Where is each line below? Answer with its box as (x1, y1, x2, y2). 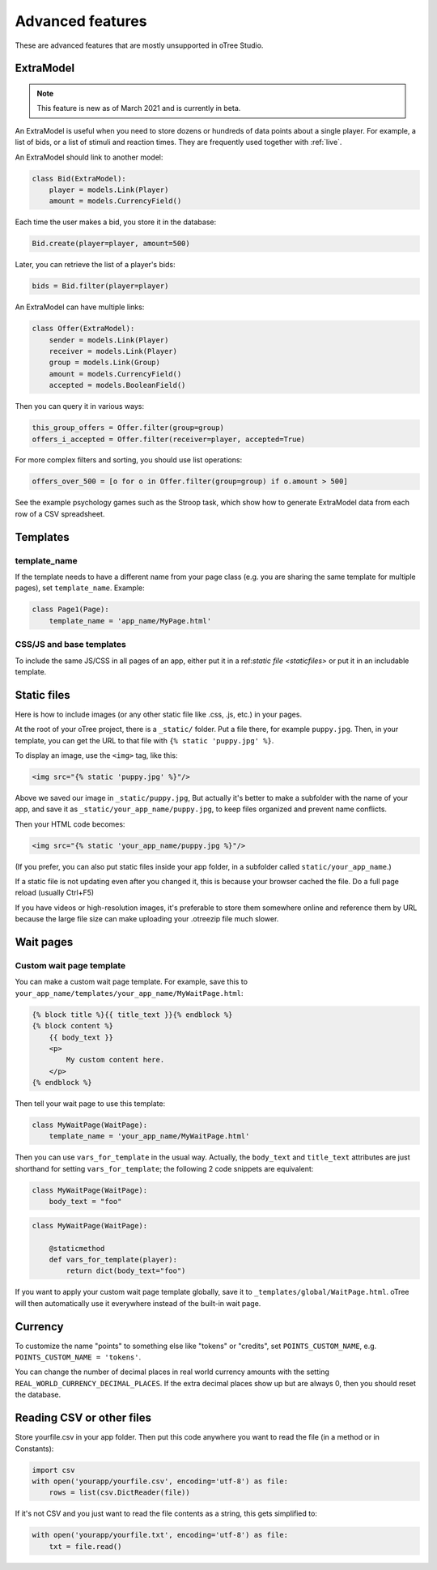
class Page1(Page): (32, 605, 109, 615)
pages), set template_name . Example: (15, 583, 145, 593)
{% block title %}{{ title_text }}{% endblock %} (32, 1010, 233, 1019)
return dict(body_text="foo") (66, 1266, 186, 1275)
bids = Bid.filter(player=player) (32, 282, 169, 291)
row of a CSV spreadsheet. (15, 508, 105, 518)
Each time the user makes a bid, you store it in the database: (15, 217, 217, 227)
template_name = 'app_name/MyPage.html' (49, 616, 212, 625)
